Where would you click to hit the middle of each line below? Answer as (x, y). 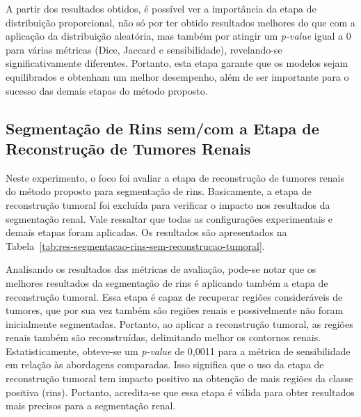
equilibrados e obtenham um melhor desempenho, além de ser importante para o (177, 76)
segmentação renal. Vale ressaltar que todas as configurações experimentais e (169, 218)
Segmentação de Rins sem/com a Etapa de (162, 128)
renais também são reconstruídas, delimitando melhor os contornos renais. (163, 337)
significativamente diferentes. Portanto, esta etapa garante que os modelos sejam (177, 63)
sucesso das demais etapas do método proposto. (107, 90)
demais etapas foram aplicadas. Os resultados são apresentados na (146, 232)
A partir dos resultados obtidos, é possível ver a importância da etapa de (161, 8)
